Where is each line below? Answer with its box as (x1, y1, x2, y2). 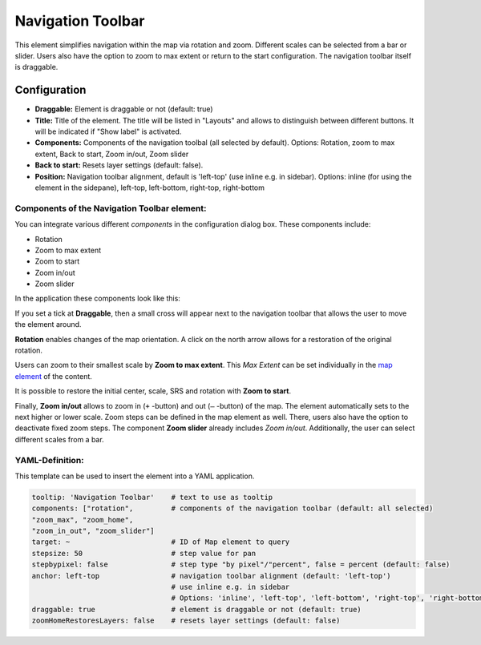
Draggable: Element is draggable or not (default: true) (34, 104, 213, 114)
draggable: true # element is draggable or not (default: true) (31, 605, 362, 614)
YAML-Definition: (14, 454, 84, 466)
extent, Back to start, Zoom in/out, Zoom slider (34, 149, 189, 159)
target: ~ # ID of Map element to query (31, 538, 290, 546)
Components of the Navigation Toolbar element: (14, 203, 207, 214)
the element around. (14, 320, 82, 329)
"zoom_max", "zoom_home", (31, 515, 134, 524)
